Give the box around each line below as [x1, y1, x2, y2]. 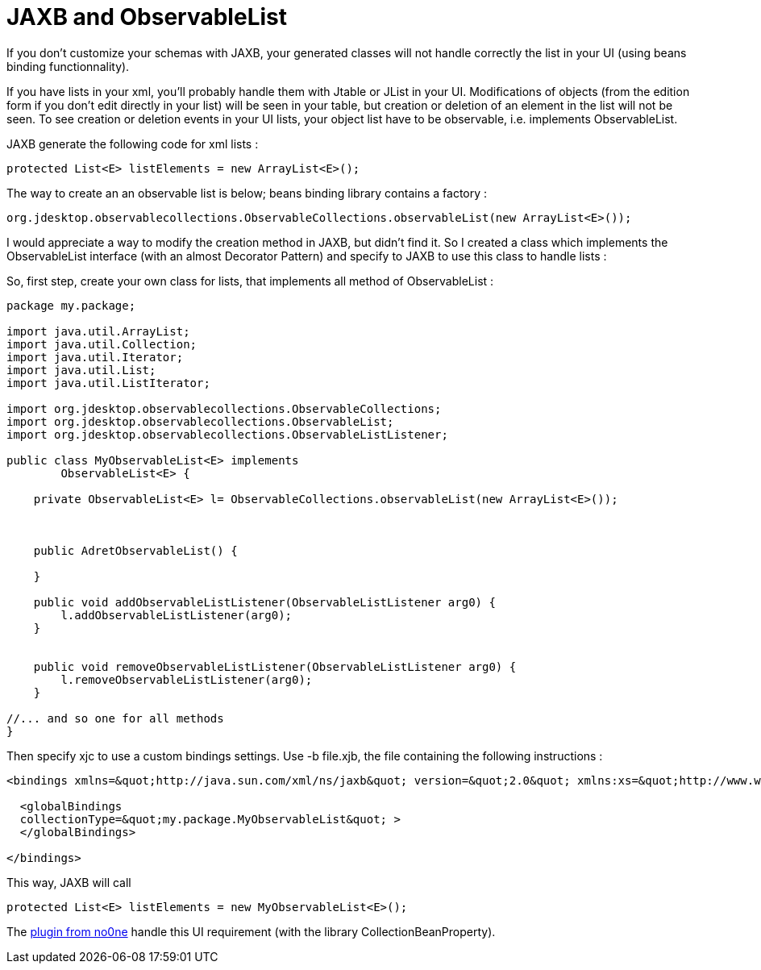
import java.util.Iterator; [6, 350, 184, 364]
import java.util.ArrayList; [6, 324, 190, 338]
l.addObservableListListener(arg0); [60, 608, 293, 622]
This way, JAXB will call [6, 875, 131, 889]
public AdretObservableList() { [33, 543, 238, 557]
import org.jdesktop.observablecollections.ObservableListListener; [6, 427, 448, 441]
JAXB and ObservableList [6, 3, 287, 31]
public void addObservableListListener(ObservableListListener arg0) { [33, 595, 496, 609]
